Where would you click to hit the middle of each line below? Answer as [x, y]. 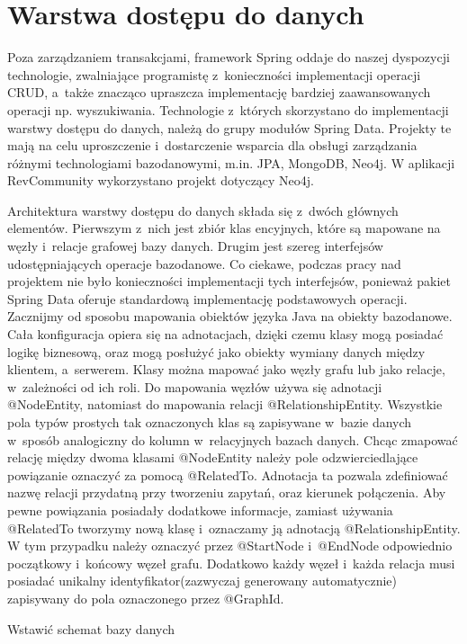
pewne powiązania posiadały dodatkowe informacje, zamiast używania [200, 510]
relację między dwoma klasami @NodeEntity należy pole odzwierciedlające [213, 457]
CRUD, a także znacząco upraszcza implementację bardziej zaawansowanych [219, 92]
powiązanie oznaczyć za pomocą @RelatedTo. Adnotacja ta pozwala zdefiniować [228, 474]
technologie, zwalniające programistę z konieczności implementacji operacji [214, 74]
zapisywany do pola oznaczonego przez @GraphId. [146, 598]
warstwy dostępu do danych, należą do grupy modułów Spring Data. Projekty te [229, 127]
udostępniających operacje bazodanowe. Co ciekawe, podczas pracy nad [204, 263]
